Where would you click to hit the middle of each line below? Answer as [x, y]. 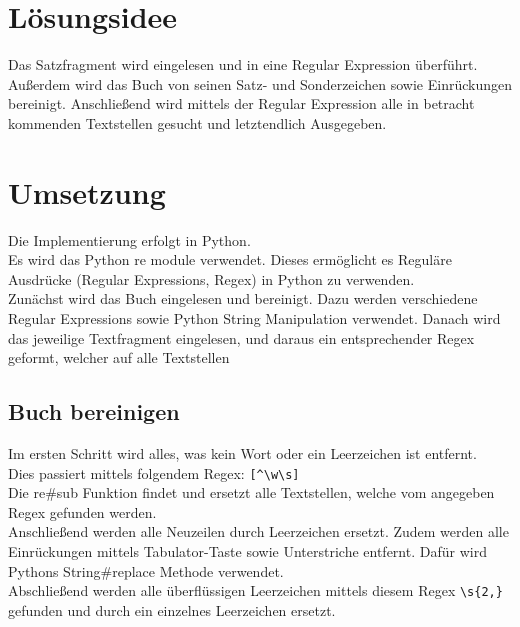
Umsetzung [87, 191]
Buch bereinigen [94, 411]
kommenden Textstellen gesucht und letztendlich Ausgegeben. [197, 122]
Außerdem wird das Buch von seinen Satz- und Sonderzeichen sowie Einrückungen [260, 83]
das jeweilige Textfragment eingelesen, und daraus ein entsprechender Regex [241, 337]
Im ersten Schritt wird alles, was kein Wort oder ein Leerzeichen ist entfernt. [242, 452]
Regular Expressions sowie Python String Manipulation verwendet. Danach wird [254, 318]
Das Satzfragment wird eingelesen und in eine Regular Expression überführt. [243, 64]
